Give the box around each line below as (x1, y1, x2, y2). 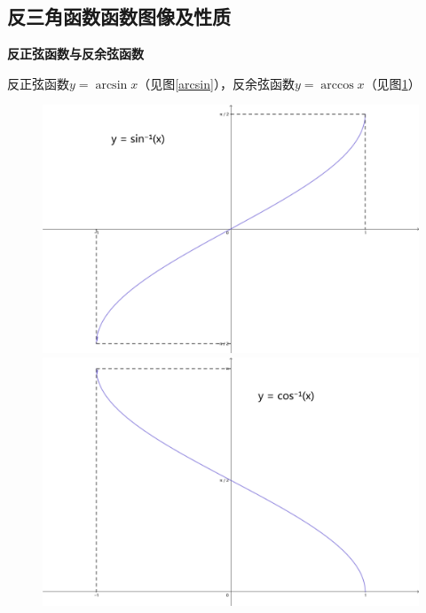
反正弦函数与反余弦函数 (7, 44, 144, 63)
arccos (320, 78, 354, 91)
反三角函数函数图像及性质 (7, 3, 231, 30)
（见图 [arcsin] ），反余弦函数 (138, 74, 295, 92)
